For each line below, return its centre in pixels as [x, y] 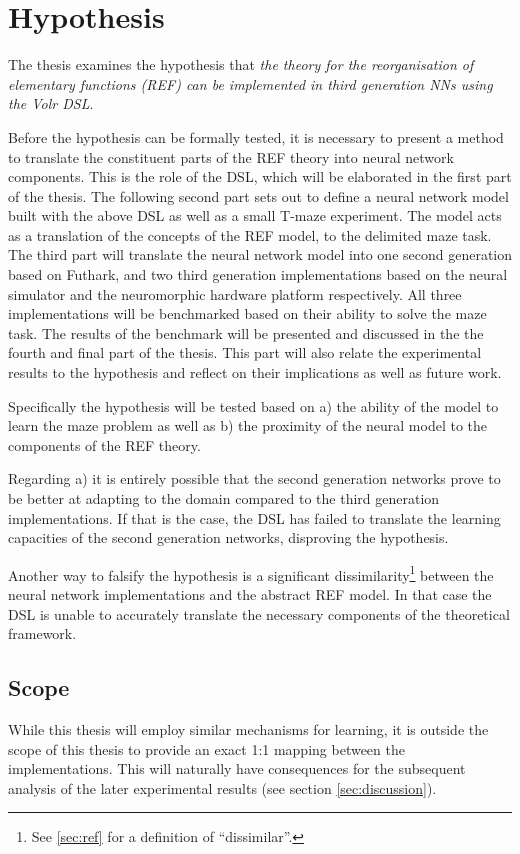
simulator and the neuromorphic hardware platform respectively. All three [235, 293]
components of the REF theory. [104, 444]
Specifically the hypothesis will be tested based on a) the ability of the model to [253, 405]
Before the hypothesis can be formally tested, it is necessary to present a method [256, 136]
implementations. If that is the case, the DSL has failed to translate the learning [254, 517]
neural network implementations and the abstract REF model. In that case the [250, 594]
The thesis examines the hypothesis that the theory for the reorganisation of [241, 64]
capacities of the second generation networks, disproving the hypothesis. [228, 537]
